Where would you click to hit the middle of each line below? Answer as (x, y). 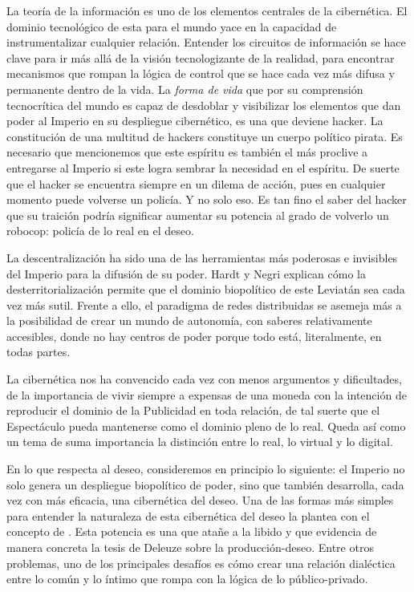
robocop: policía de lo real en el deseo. (100, 231)
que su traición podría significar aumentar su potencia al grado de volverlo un (198, 215)
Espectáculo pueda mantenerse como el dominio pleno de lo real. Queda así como (206, 426)
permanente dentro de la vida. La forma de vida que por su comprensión (185, 89)
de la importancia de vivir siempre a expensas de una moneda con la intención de (207, 394)
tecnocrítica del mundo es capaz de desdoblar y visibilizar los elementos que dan (204, 105)
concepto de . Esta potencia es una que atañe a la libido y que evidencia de (192, 531)
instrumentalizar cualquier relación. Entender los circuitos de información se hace (206, 42)
